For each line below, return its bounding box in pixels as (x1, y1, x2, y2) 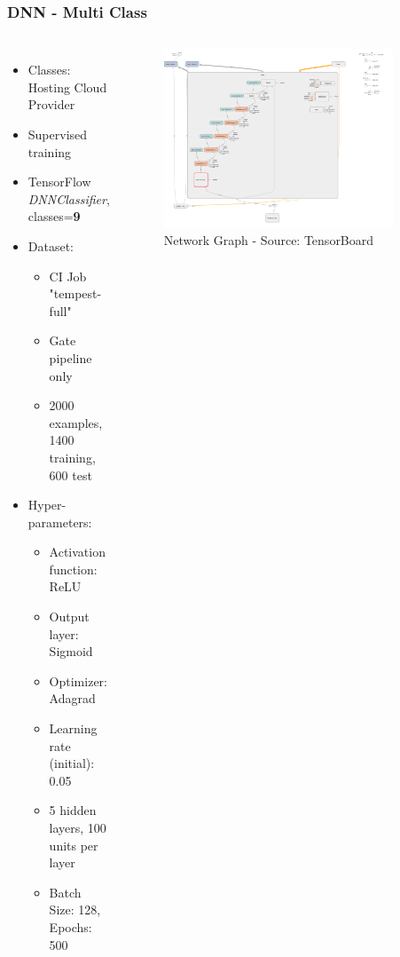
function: (49, 559, 98, 578)
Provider (27, 95, 75, 114)
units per (49, 835, 98, 854)
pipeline (49, 348, 92, 367)
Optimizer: (49, 671, 107, 690)
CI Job (49, 266, 87, 285)
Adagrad (49, 689, 96, 708)
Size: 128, (49, 900, 101, 919)
